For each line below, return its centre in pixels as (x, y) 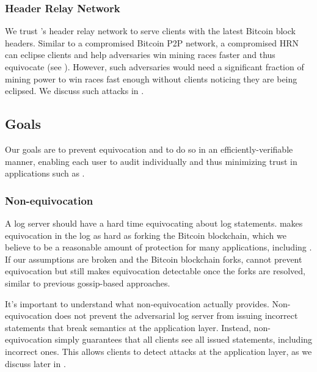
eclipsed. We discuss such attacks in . (75, 91)
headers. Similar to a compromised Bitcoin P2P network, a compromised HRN (152, 42)
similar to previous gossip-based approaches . (88, 283)
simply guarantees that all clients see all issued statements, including (184, 339)
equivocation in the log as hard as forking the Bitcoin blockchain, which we (146, 235)
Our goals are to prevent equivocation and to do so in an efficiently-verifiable (149, 149)
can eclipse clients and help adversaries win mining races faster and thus (140, 55)
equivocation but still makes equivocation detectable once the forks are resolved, (155, 271)
